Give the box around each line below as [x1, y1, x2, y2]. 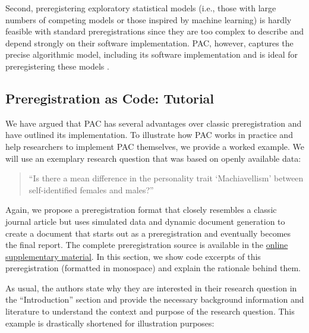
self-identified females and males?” [29, 183, 154, 196]
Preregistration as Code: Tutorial [5, 89, 215, 107]
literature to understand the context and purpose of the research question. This [5, 305, 295, 318]
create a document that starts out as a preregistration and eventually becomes [5, 227, 291, 239]
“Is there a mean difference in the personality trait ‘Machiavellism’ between [29, 172, 304, 184]
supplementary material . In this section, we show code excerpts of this [5, 250, 261, 262]
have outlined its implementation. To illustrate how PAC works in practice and [5, 128, 293, 141]
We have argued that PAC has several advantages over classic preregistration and [5, 117, 302, 129]
